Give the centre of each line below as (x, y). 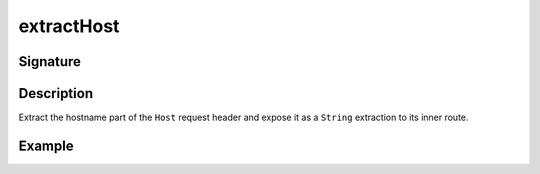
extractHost (69, 26)
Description (56, 93)
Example (46, 145)
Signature (50, 61)
